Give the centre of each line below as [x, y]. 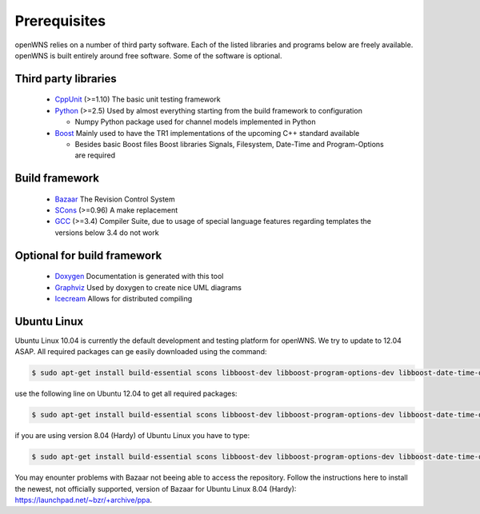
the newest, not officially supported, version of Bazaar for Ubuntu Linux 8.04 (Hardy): [156, 488]
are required [95, 155]
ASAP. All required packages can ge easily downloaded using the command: [141, 352]
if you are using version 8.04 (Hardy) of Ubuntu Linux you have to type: [132, 436]
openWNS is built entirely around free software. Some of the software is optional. [149, 55]
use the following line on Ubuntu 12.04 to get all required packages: [126, 394]
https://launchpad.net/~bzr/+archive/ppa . [83, 500]
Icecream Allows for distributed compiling [124, 299]
